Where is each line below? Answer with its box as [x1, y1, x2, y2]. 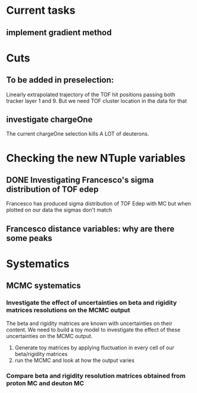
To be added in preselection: [6, 75, 114, 85]
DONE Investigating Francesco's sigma [6, 174, 154, 185]
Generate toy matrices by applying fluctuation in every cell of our [14, 344, 174, 351]
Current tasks [6, 4, 76, 17]
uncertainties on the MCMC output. [6, 332, 93, 339]
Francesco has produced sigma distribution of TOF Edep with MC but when [6, 200, 192, 207]
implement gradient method [6, 27, 112, 38]
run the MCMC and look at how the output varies [14, 357, 135, 364]
